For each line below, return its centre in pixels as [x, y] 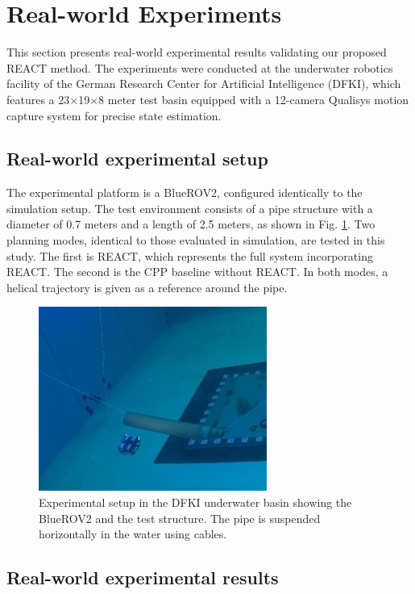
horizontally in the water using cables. [133, 534]
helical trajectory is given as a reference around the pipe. [147, 287]
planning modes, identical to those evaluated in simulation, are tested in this [196, 240]
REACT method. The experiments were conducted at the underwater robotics [200, 67]
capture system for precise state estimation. [114, 115]
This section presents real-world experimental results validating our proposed [197, 52]
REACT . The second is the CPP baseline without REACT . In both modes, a [197, 272]
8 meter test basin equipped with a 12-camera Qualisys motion [254, 99]
